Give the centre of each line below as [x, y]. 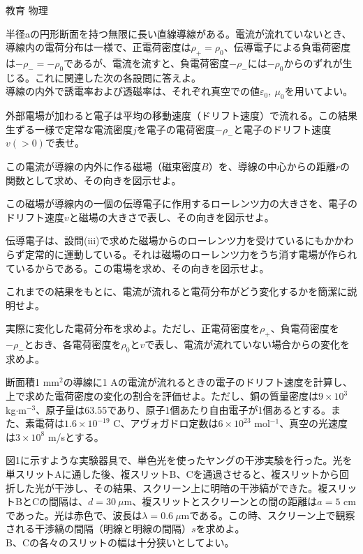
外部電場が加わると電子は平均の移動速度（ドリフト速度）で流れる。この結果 [181, 115]
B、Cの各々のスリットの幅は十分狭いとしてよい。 [120, 542]
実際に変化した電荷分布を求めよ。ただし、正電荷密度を [133, 328]
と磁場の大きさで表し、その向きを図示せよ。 [171, 217]
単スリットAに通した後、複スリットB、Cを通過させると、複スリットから [172, 474]
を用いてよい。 [319, 91]
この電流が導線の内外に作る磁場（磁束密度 [103, 166]
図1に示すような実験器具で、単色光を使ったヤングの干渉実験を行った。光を [179, 460]
